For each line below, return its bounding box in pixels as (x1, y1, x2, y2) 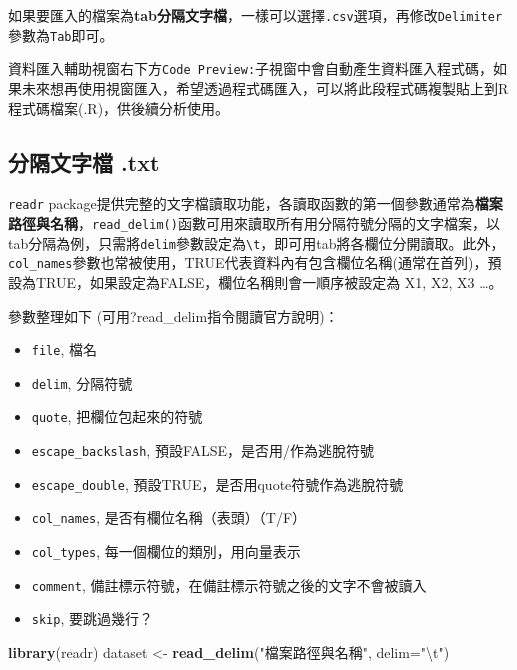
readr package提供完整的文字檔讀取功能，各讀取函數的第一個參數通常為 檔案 (8, 193, 503, 214)
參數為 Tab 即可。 (8, 24, 114, 45)
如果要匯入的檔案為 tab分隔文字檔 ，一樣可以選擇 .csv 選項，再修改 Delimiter (8, 5, 503, 25)
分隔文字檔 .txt (8, 146, 160, 177)
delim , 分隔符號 (31, 372, 133, 393)
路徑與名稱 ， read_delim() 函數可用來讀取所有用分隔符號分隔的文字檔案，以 (8, 213, 500, 234)
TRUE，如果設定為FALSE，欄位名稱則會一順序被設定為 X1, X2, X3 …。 (35, 271, 503, 292)
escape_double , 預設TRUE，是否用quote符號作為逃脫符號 (31, 473, 404, 494)
